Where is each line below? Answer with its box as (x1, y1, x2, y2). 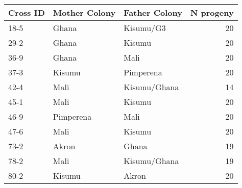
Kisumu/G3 (124, 22, 166, 34)
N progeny (190, 7, 234, 18)
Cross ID (8, 7, 45, 18)
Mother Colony (53, 7, 116, 18)
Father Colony (124, 7, 182, 18)
